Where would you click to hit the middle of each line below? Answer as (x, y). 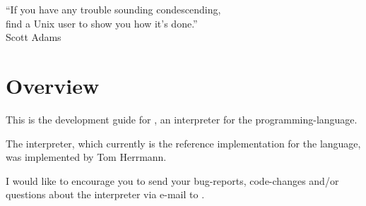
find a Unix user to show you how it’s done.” (102, 23)
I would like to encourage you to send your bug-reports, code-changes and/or (172, 180)
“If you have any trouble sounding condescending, (113, 9)
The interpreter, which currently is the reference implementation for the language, (183, 143)
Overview (53, 85)
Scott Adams (34, 37)
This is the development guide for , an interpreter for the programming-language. (182, 119)
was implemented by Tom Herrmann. (86, 157)
